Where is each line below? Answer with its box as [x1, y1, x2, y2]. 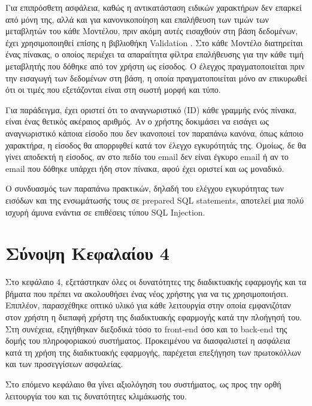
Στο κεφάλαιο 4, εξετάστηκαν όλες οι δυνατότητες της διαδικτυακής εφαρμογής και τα [5, 275, 307, 288]
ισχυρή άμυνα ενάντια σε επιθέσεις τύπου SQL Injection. [5, 205, 205, 218]
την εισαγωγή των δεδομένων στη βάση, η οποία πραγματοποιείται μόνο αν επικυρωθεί [5, 71, 307, 84]
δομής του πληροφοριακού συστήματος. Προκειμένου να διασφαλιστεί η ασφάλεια [5, 334, 290, 347]
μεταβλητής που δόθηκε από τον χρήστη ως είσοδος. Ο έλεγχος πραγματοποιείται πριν [5, 59, 305, 72]
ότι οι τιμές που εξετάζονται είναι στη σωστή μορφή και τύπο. [5, 83, 221, 96]
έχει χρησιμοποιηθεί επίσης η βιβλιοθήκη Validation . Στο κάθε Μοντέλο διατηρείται [5, 36, 303, 49]
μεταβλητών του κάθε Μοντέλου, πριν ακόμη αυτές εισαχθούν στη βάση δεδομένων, [5, 25, 298, 37]
